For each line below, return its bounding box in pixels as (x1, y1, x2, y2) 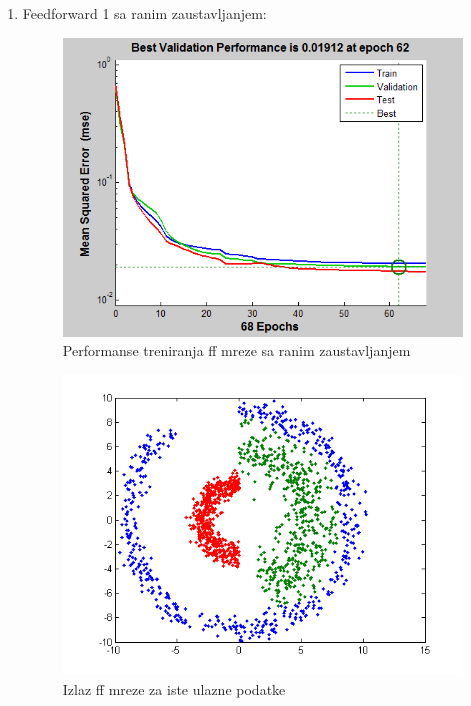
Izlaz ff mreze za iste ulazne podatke (62, 678, 286, 699)
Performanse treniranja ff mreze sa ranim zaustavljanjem (62, 340, 411, 361)
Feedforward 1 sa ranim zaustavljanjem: (22, 3, 267, 23)
